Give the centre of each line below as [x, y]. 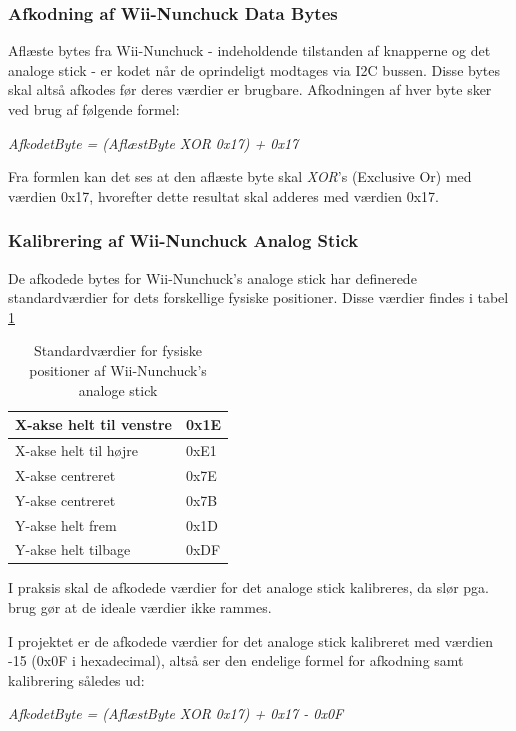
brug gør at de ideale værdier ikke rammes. [140, 607]
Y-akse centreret [65, 499]
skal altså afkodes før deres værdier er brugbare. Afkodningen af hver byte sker [250, 89]
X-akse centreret [65, 474]
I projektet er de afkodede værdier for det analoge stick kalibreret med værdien [250, 640]
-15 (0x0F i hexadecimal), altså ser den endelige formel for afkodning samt [236, 660]
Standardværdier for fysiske [118, 350]
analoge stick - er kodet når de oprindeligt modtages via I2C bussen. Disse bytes [254, 69]
